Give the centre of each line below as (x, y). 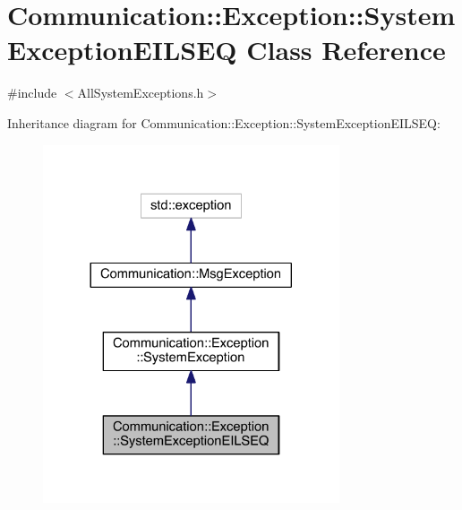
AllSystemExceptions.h (141, 93)
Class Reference (346, 50)
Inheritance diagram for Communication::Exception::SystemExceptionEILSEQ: (224, 122)
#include (32, 93)
